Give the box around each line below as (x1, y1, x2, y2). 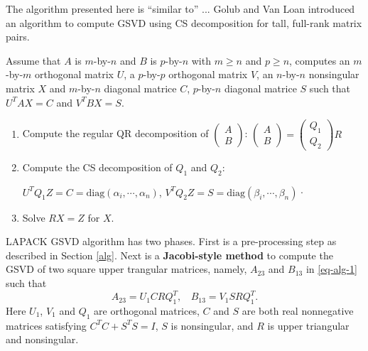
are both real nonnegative (242, 303, 354, 318)
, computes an (289, 53, 350, 67)
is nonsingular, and (171, 318, 254, 333)
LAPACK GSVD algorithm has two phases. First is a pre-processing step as (6, 234, 337, 249)
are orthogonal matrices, (94, 303, 200, 318)
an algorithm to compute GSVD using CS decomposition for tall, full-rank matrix (6, 15, 362, 30)
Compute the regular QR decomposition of (22, 126, 209, 141)
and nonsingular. (6, 332, 79, 347)
